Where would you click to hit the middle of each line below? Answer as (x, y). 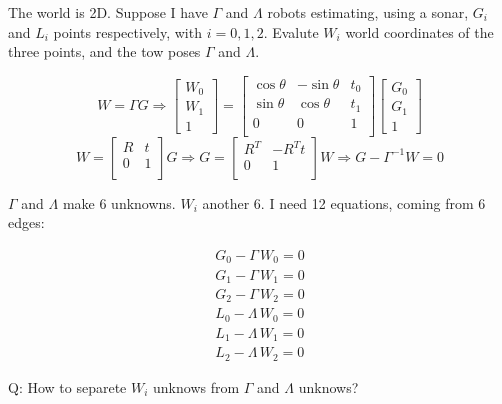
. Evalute (291, 31)
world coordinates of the (419, 31)
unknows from (196, 386)
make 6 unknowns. (119, 202)
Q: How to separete (67, 386)
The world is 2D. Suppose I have (108, 12)
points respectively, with (127, 31)
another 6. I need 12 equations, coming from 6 (344, 202)
